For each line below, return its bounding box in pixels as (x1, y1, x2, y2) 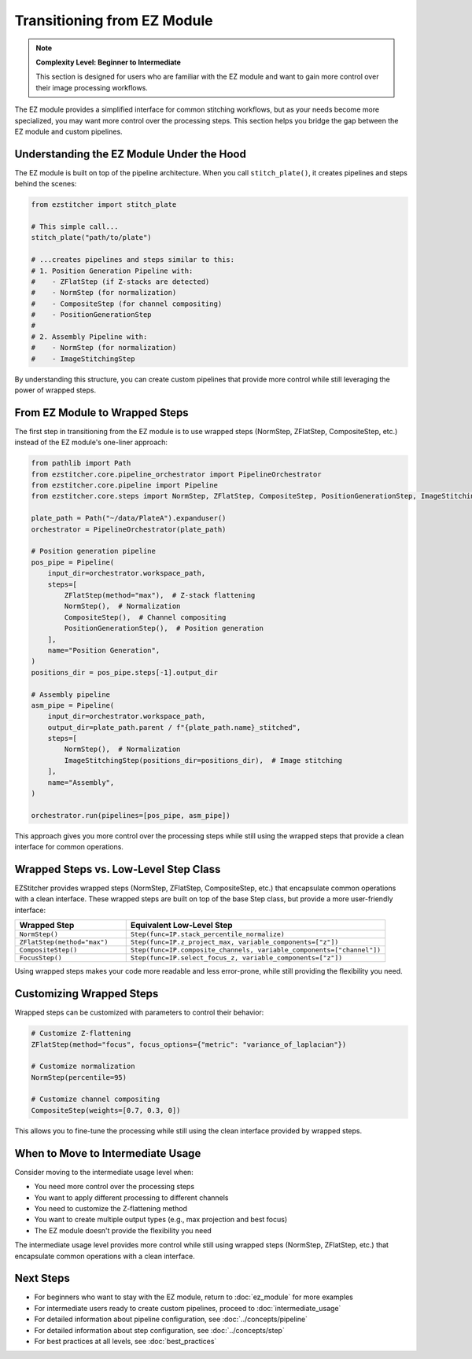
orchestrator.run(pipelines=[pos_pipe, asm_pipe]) (31, 811, 231, 819)
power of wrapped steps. (14, 385, 97, 395)
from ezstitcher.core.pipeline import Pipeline (31, 481, 218, 490)
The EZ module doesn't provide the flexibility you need (34, 1225, 212, 1235)
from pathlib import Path (31, 459, 131, 468)
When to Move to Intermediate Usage (14, 1147, 201, 1160)
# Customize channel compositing (31, 1095, 160, 1104)
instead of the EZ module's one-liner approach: (14, 437, 168, 447)
